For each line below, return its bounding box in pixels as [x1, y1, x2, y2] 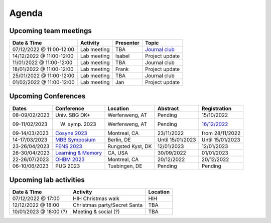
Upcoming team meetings [9, 26, 92, 35]
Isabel [115, 52, 130, 59]
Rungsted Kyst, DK [107, 142, 152, 149]
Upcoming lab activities [9, 175, 85, 184]
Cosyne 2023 [55, 129, 87, 136]
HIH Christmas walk [73, 195, 120, 202]
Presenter [115, 39, 140, 46]
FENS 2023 [55, 142, 82, 149]
